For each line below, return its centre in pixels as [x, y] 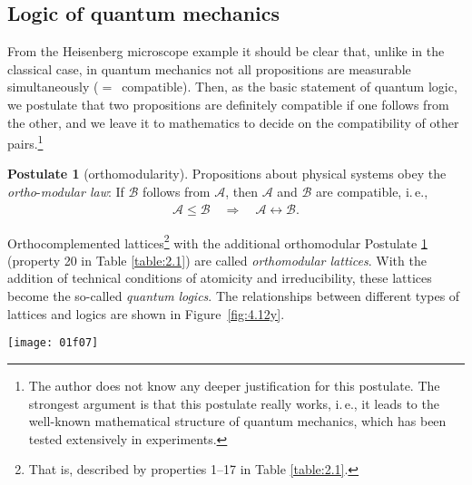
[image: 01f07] [53, 343]
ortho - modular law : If [66, 192]
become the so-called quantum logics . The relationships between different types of [234, 296]
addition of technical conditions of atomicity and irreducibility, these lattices [220, 278]
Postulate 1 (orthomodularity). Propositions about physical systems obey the [227, 174]
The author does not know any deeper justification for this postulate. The [234, 385]
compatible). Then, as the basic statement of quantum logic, [290, 87]
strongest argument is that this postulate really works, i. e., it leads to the [234, 403]
